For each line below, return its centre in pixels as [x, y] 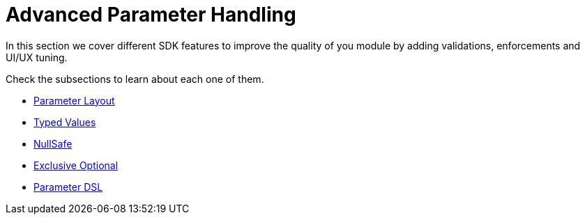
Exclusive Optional [76, 165]
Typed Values [65, 122]
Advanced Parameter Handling [151, 15]
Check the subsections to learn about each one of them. [135, 79]
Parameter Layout [74, 100]
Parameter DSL [68, 187]
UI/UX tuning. [37, 57]
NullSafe [53, 143]
